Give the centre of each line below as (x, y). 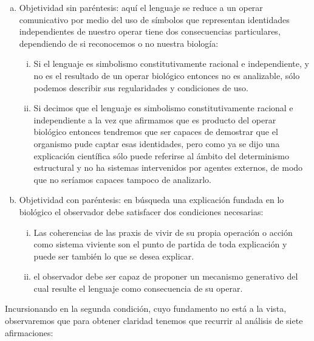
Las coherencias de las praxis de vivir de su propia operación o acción (163, 232)
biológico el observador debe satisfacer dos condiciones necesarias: (141, 211)
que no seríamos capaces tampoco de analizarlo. (122, 179)
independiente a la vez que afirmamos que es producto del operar (155, 119)
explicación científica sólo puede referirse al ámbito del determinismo (161, 155)
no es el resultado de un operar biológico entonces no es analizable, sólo (167, 75)
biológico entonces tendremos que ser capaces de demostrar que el (156, 132)
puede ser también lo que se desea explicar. (114, 256)
